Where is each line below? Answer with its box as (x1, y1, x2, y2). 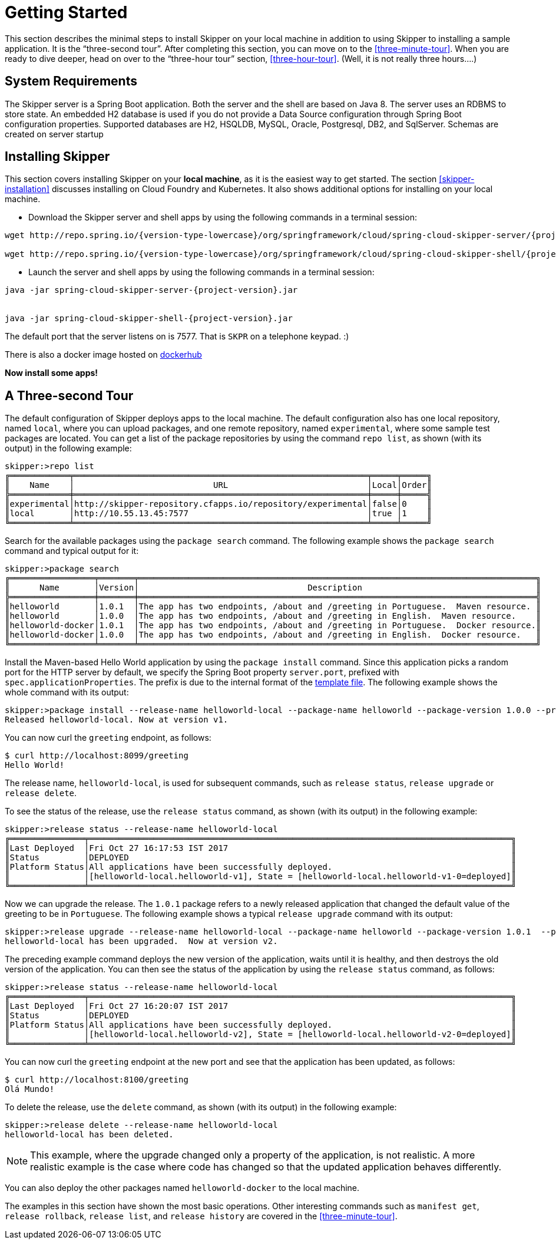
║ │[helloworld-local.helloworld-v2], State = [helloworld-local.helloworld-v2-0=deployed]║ (5, 1029, 517, 1040)
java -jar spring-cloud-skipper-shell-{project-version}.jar (5, 314, 293, 324)
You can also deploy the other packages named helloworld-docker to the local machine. (5, 1183, 360, 1193)
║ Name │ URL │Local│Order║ (5, 480, 432, 490)
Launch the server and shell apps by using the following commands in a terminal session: (28, 267, 375, 278)
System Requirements (5, 74, 137, 89)
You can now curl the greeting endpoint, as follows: (5, 732, 211, 743)
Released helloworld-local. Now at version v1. (5, 715, 229, 725)
